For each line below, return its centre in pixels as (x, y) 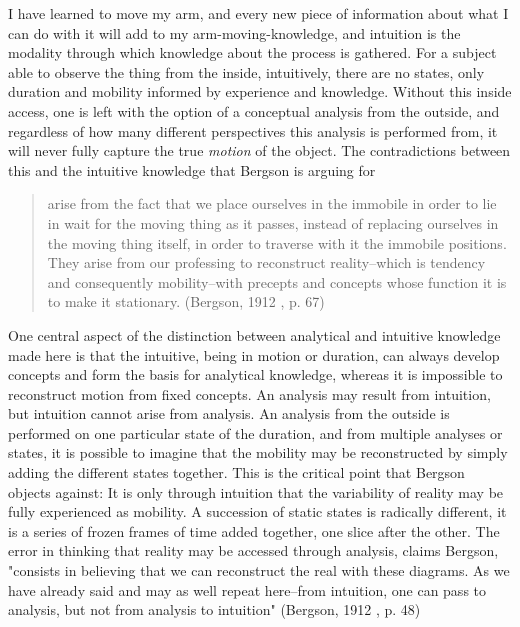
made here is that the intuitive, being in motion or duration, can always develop (254, 354)
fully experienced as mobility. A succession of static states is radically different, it (257, 511)
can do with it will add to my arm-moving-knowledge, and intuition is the (234, 32)
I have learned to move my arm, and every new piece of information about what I (258, 13)
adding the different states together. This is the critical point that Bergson (236, 472)
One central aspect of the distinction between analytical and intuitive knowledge (254, 334)
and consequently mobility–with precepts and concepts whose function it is (277, 281)
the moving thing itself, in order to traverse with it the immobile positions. (277, 242)
